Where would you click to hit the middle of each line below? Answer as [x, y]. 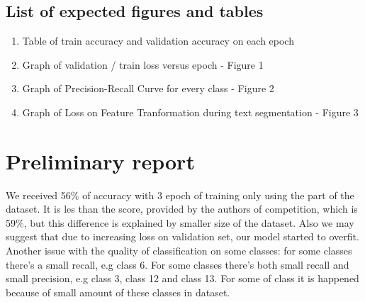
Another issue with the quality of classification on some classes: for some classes [179, 251]
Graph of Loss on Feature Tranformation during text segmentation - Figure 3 [190, 112]
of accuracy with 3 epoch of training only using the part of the [218, 195]
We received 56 [38, 195]
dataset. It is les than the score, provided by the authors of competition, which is [182, 209]
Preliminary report [100, 161]
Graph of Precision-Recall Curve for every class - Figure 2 [148, 88]
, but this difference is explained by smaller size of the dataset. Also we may [189, 222]
